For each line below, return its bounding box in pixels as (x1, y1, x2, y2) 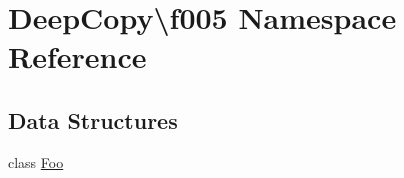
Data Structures (8, 104, 178, 135)
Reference (8, 36, 147, 77)
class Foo (8, 151, 64, 172)
